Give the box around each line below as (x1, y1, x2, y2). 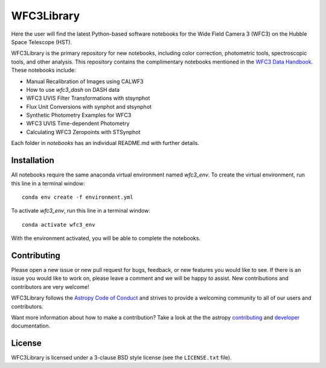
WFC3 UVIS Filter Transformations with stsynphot (26, 94, 150, 102)
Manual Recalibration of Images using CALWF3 (26, 77, 144, 85)
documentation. (11, 322, 51, 329)
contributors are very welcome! (11, 283, 89, 290)
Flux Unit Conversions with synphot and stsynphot (26, 103, 152, 110)
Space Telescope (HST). (11, 38, 72, 45)
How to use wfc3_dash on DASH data (26, 86, 120, 93)
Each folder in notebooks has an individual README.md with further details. (11, 140, 199, 147)
